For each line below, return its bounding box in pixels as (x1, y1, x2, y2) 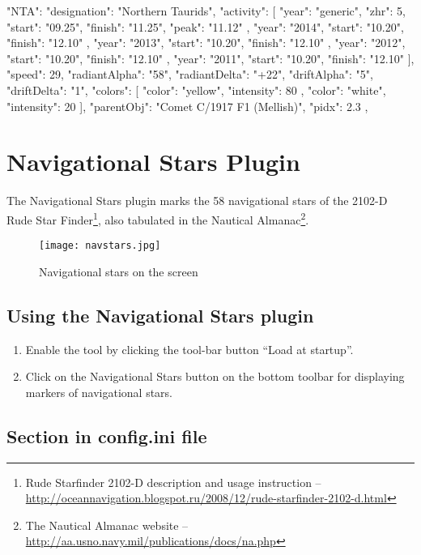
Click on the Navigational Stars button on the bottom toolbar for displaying (25, 368, 405, 385)
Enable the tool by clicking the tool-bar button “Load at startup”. (25, 340, 354, 357)
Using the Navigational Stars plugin (6, 302, 314, 327)
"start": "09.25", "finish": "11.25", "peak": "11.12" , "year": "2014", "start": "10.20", (6, 18, 404, 35)
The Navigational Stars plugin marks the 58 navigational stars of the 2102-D (6, 192, 388, 209)
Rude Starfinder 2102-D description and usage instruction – (25, 473, 321, 490)
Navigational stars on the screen (39, 263, 198, 280)
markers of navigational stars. (25, 383, 172, 400)
